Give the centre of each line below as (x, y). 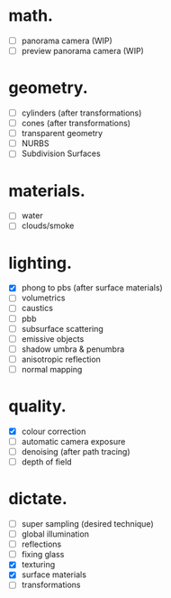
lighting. (40, 263)
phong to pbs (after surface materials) (92, 288)
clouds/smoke (48, 225)
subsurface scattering (63, 328)
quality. (37, 406)
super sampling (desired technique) (87, 524)
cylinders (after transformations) (81, 113)
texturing (38, 565)
